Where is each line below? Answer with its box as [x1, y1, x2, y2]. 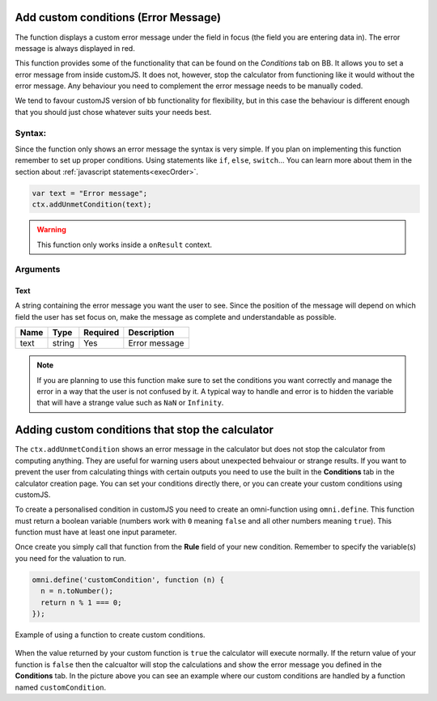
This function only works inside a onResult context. [36, 240, 213, 249]
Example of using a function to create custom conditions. [15, 630, 206, 639]
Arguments [15, 264, 61, 275]
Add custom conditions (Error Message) [15, 11, 222, 24]
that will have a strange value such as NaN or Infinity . [36, 397, 224, 408]
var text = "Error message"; [32, 189, 148, 198]
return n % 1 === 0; [40, 597, 122, 607]
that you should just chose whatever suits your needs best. [15, 107, 212, 117]
